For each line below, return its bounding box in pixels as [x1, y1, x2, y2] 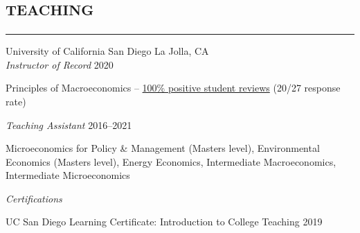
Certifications [6, 191, 62, 205]
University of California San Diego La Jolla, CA [6, 44, 209, 58]
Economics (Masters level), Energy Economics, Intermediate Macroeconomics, [6, 154, 336, 169]
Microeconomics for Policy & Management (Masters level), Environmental [6, 141, 320, 155]
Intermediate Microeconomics [6, 168, 130, 182]
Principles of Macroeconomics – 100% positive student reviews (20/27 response [6, 80, 341, 95]
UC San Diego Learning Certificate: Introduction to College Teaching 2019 [6, 214, 323, 229]
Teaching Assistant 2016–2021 [6, 117, 132, 132]
